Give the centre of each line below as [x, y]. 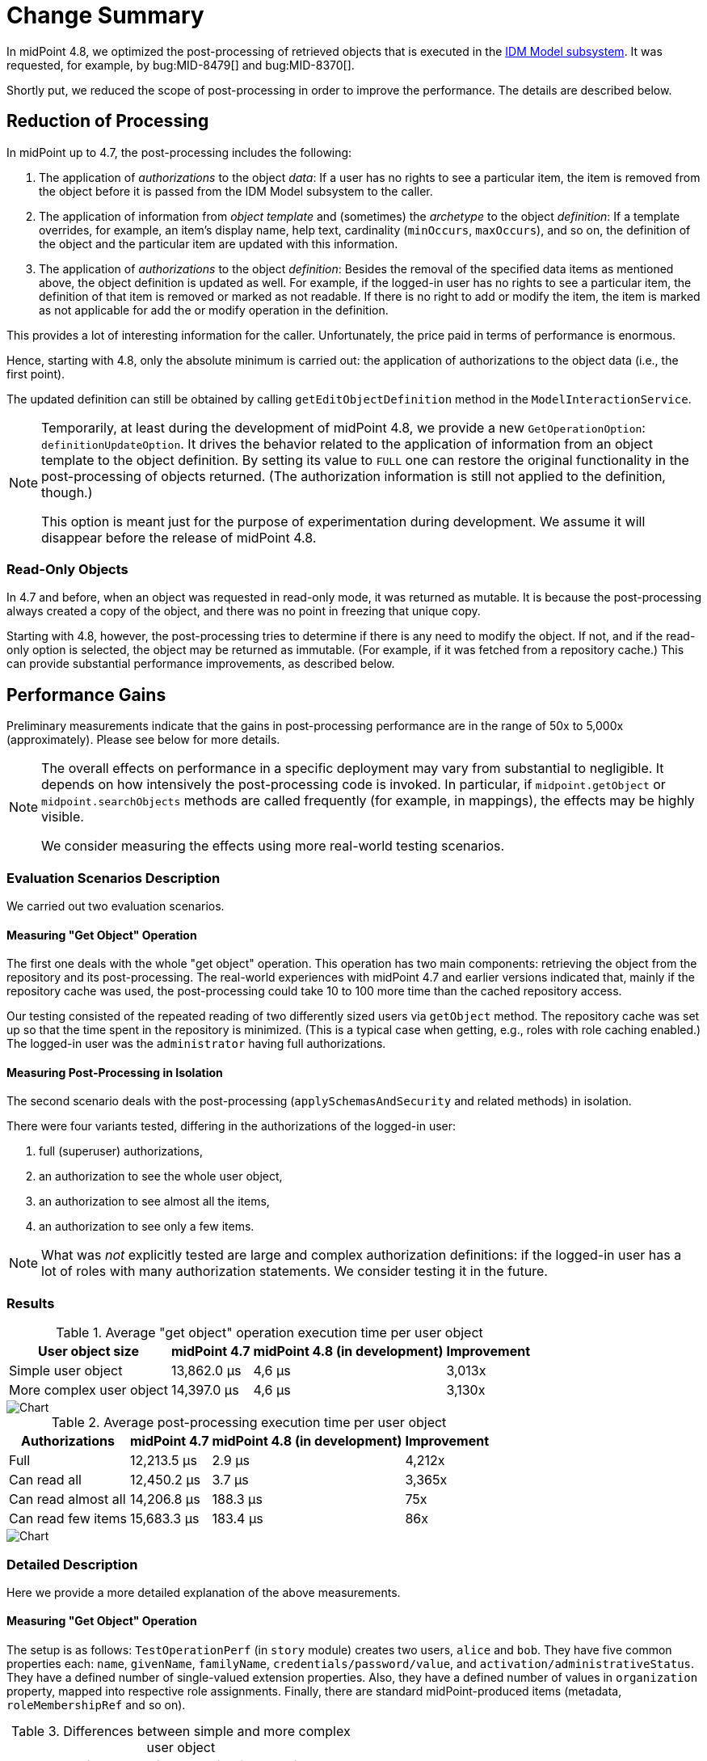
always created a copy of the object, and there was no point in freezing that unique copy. [244, 611]
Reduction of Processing [108, 121]
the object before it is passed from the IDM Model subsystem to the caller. [236, 191]
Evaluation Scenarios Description [114, 878]
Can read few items [68, 1519]
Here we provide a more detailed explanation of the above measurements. [204, 1592]
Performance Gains [86, 695]
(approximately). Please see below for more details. [143, 740]
